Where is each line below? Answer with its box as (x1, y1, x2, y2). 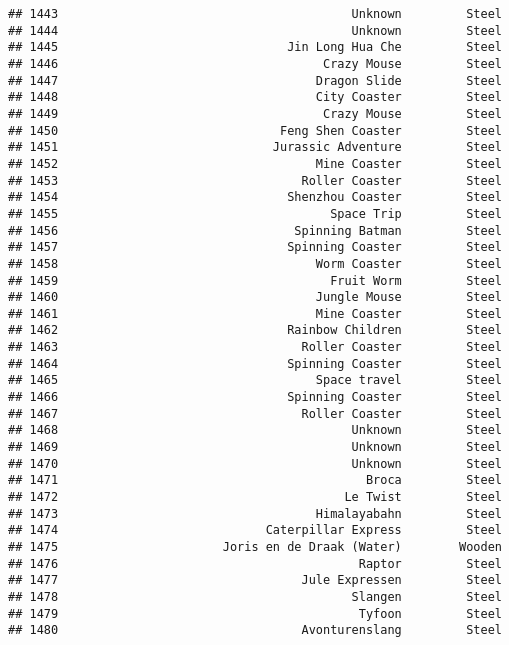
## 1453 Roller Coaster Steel (8, 173, 502, 188)
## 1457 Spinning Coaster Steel (8, 240, 502, 255)
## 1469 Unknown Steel (8, 440, 502, 455)
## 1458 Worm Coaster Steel (8, 256, 502, 271)
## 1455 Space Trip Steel (8, 206, 502, 221)
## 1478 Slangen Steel (8, 589, 502, 604)
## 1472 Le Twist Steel (8, 490, 502, 505)
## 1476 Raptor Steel (8, 556, 502, 571)
